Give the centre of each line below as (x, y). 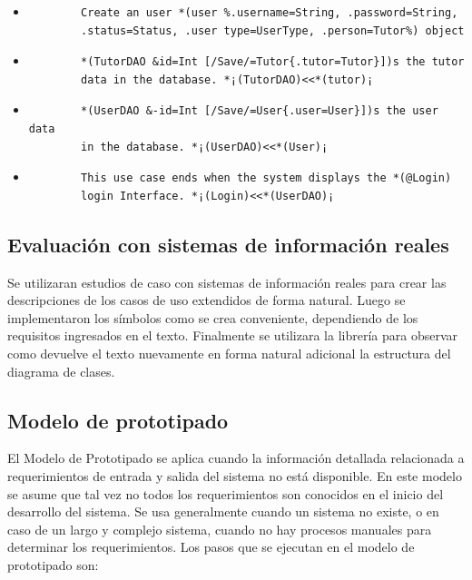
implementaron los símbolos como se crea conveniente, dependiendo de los (213, 317)
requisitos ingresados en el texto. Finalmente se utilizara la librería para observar (233, 335)
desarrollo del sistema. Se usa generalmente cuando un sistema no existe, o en (223, 511)
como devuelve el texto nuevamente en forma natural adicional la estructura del (229, 353)
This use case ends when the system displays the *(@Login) (266, 178)
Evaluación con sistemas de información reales (228, 244)
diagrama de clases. (61, 371)
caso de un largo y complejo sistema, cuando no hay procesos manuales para (220, 529)
